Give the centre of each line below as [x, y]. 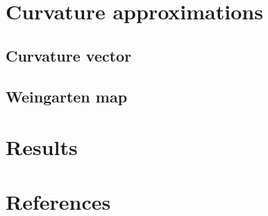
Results [42, 147]
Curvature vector [69, 55]
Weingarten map [67, 96]
